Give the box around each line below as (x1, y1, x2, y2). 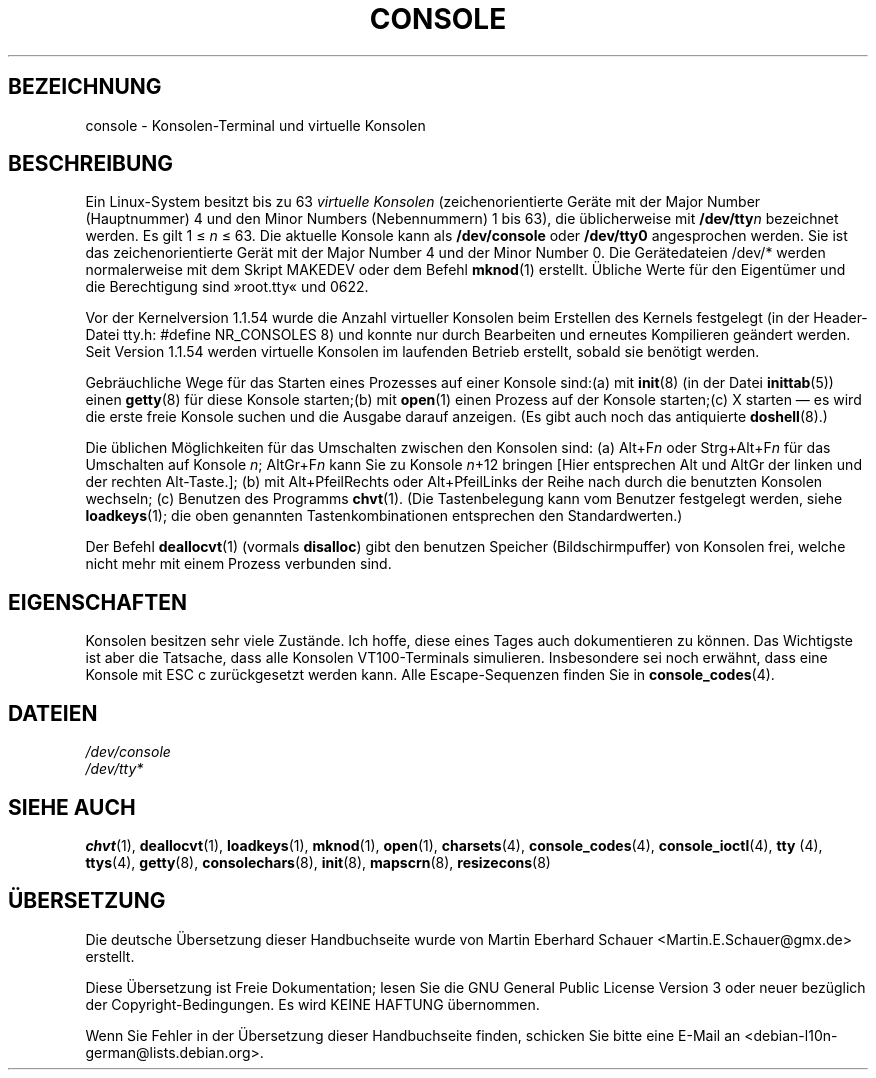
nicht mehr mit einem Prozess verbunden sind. (85, 555, 392, 573)
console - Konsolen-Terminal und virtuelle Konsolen (85, 116, 426, 134)
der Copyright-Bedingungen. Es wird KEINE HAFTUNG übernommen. (85, 995, 540, 1013)
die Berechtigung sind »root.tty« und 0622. (85, 278, 369, 296)
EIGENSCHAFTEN (8, 589, 187, 615)
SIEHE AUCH (8, 794, 136, 820)
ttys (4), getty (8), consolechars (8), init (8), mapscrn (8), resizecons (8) (85, 853, 551, 871)
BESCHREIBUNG (8, 151, 174, 177)
